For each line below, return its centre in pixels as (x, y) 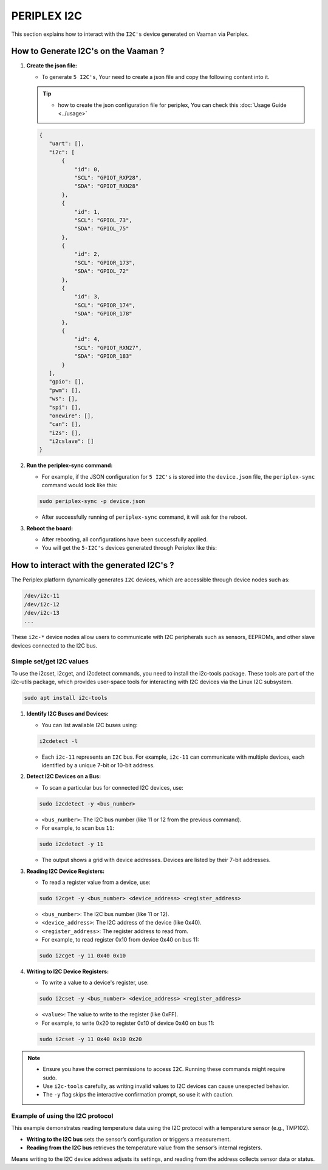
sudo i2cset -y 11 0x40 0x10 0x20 (91, 1039)
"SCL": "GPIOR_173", (105, 262)
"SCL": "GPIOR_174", (105, 305)
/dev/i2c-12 (42, 604)
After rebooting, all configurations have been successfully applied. (125, 539)
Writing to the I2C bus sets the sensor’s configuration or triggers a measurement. (128, 1139)
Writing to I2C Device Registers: (68, 971)
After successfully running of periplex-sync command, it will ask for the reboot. (144, 517)
